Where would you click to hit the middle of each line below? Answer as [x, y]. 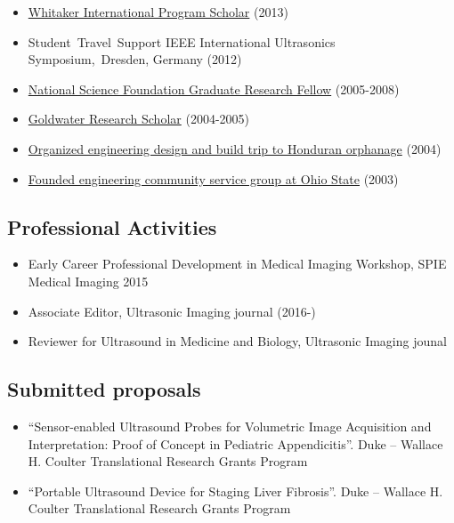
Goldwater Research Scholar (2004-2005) [138, 119]
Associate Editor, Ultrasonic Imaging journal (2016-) [172, 311]
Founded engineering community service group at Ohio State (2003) [213, 178]
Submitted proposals [104, 389]
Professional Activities [112, 226]
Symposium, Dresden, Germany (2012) [135, 59]
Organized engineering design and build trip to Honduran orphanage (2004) [235, 148]
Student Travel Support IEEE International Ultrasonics [182, 41]
